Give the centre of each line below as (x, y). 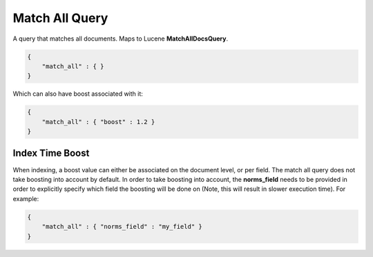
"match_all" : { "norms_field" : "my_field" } (122, 227)
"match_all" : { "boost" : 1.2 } (98, 122)
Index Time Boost (51, 153)
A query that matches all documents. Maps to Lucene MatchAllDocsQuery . (120, 39)
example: (26, 198)
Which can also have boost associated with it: (78, 94)
